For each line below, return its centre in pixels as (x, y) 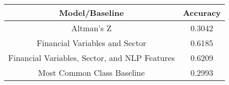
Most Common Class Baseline (91, 72)
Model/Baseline (91, 13)
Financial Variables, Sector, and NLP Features (91, 58)
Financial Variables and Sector (91, 43)
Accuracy (202, 13)
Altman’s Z (91, 28)
